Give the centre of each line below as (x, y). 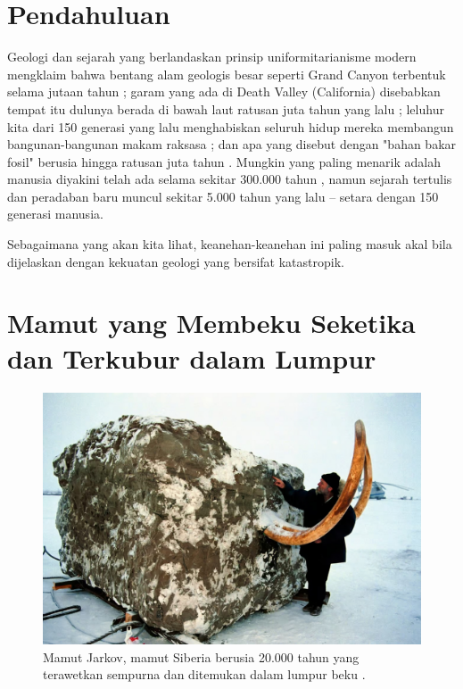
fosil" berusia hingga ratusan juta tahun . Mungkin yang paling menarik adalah (224, 161)
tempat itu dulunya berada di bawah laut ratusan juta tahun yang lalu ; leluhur (226, 108)
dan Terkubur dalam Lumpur (192, 357)
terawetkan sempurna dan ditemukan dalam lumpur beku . (204, 674)
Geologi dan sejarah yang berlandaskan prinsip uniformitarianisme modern (212, 57)
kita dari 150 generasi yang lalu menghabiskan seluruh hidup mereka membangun (231, 126)
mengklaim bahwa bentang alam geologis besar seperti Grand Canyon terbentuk (227, 74)
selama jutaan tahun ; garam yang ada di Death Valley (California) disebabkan (224, 91)
